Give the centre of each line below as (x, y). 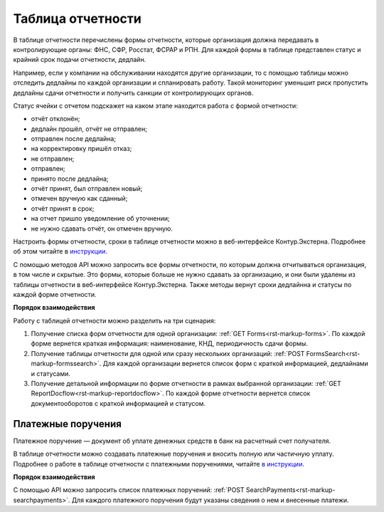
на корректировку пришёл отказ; (81, 149)
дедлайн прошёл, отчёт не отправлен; (89, 129)
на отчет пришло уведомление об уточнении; (100, 219)
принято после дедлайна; (70, 179)
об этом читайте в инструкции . (60, 251)
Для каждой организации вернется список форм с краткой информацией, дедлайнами (236, 364)
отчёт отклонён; (55, 119)
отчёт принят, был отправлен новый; (87, 189)
